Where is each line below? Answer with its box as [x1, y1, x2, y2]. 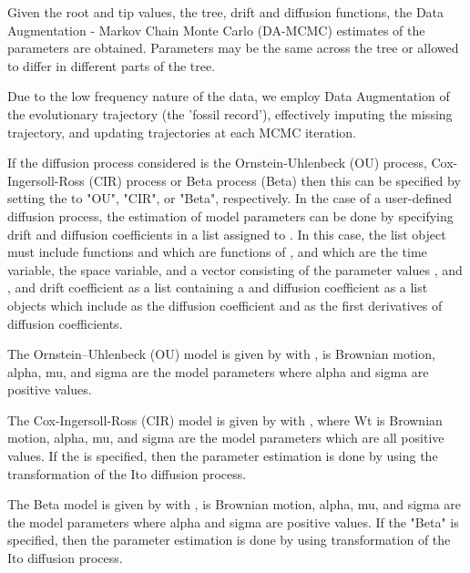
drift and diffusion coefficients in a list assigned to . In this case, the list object [7, 224, 446, 243]
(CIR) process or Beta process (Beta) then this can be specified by [88, 170, 461, 189]
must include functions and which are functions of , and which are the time [7, 242, 427, 261]
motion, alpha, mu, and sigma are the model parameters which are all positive [7, 428, 444, 447]
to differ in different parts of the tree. [7, 56, 216, 75]
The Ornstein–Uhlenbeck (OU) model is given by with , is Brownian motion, [7, 344, 435, 363]
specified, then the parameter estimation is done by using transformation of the [7, 530, 451, 549]
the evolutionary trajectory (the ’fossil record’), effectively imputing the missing [7, 104, 453, 123]
